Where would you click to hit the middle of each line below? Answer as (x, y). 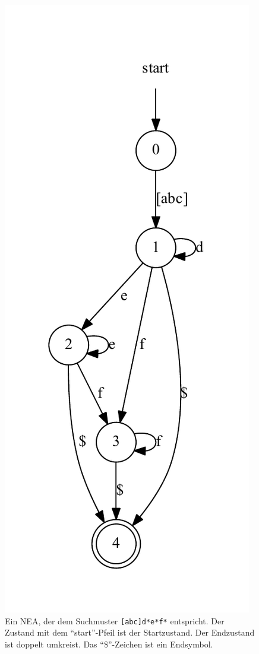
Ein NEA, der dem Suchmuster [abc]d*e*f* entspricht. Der (115, 620)
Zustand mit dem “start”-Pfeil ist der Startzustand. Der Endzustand (130, 632)
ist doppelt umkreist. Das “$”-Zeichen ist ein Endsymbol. (109, 644)
